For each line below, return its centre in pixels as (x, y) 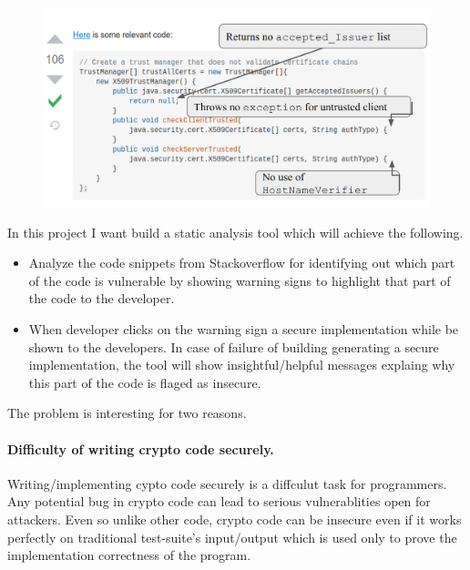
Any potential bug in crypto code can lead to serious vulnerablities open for (219, 501)
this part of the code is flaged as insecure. (145, 382)
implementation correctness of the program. (129, 555)
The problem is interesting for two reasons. (127, 413)
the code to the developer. (102, 298)
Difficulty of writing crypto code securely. (141, 448)
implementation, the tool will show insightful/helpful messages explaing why (242, 365)
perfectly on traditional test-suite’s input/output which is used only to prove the (232, 537)
